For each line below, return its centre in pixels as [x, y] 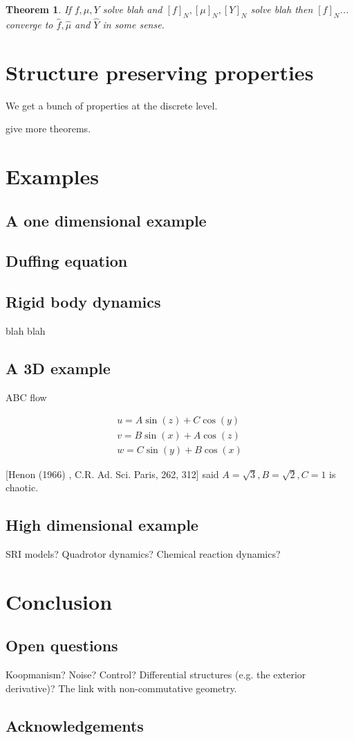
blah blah [26, 331]
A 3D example [58, 368]
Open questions [62, 645]
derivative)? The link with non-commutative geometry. [121, 688]
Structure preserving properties [160, 72]
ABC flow [26, 397]
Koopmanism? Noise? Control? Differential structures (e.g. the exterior [156, 675]
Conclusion [59, 601]
